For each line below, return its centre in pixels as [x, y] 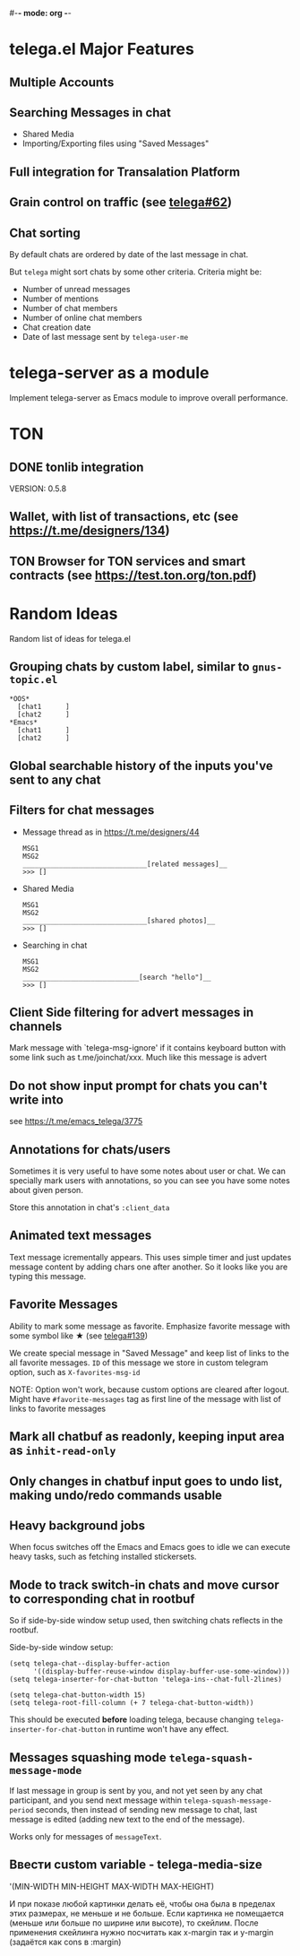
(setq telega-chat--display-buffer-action [90, 1664]
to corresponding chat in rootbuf [102, 1599]
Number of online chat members [82, 317]
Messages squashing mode [88, 1757]
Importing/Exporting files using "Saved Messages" [116, 143]
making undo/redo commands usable [116, 1495]
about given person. [46, 1190]
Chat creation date [56, 327]
